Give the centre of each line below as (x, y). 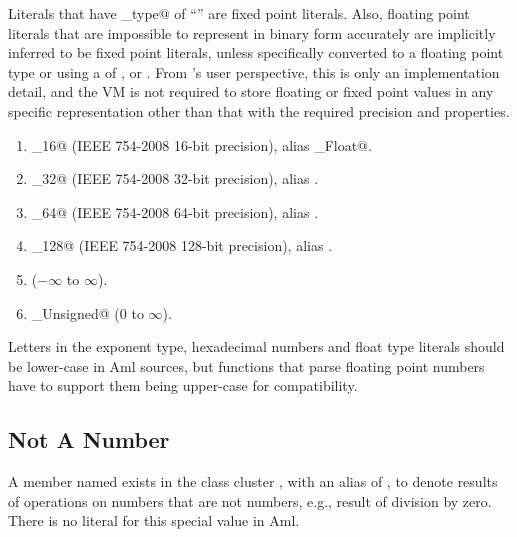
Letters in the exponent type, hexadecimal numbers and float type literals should (256, 346)
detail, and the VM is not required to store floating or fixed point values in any (251, 91)
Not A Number (89, 439)
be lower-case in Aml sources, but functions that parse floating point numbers (246, 365)
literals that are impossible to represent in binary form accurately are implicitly (252, 32)
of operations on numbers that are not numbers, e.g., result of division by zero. (250, 500)
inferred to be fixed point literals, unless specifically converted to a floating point (256, 52)
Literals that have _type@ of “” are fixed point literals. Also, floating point (239, 13)
